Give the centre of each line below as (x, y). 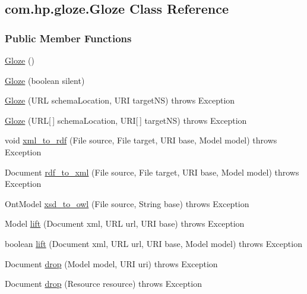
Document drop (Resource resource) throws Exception (103, 284)
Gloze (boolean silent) (45, 80)
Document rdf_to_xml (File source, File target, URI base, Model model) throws (152, 172)
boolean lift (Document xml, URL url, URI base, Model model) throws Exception (153, 243)
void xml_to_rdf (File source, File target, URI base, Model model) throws (141, 140)
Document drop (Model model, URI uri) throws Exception (111, 263)
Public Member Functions (68, 38)
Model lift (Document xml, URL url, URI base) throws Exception (125, 223)
